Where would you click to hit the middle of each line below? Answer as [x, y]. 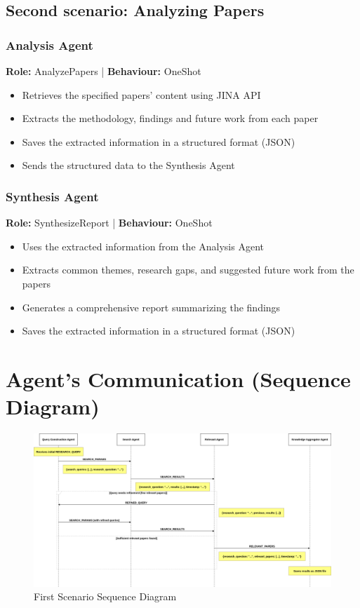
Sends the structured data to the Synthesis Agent [128, 165]
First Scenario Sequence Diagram [105, 596]
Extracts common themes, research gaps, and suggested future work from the [188, 270]
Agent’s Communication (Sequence [178, 378]
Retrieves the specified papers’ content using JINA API [141, 94]
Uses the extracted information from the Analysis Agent [143, 246]
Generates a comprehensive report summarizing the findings [151, 307]
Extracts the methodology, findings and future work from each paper [170, 118]
